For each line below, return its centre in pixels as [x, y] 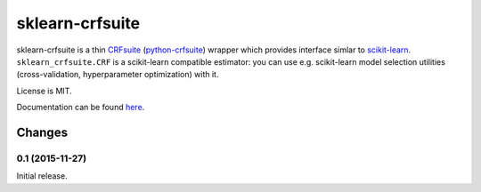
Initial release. [42, 176]
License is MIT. [44, 91]
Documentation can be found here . [81, 108]
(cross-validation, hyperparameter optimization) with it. [118, 75]
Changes [42, 132]
